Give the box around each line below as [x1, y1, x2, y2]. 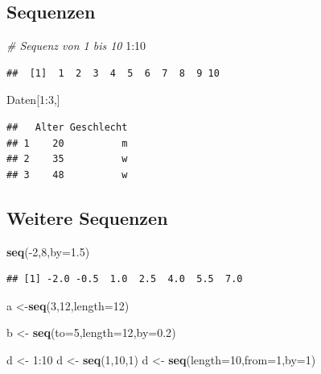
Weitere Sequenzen [6, 205, 168, 230]
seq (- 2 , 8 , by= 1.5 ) [6, 243, 90, 260]
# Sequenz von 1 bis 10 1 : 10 [6, 37, 146, 54]
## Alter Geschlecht [6, 121, 128, 133]
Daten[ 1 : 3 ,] [6, 91, 60, 108]
